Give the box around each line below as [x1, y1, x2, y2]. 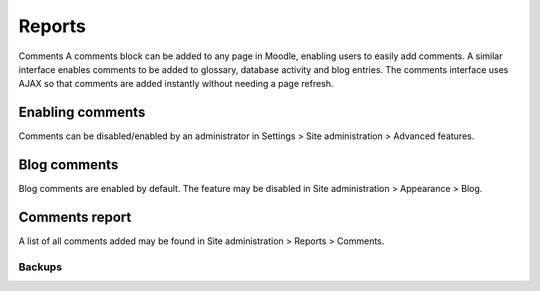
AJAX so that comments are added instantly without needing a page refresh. [18, 78, 334, 90]
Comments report [18, 208, 132, 225]
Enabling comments [18, 104, 146, 121]
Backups [18, 260, 63, 274]
